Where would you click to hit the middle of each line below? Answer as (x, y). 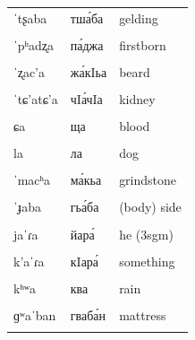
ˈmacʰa (32, 180)
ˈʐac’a (29, 71)
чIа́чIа (86, 99)
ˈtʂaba (30, 17)
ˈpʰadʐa (34, 44)
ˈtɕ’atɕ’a (36, 99)
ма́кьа (86, 180)
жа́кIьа (89, 71)
